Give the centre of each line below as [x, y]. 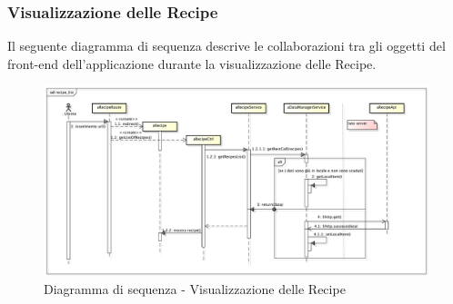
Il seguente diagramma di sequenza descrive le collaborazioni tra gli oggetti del [226, 46]
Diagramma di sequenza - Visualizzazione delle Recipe [195, 289]
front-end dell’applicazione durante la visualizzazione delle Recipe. [192, 63]
